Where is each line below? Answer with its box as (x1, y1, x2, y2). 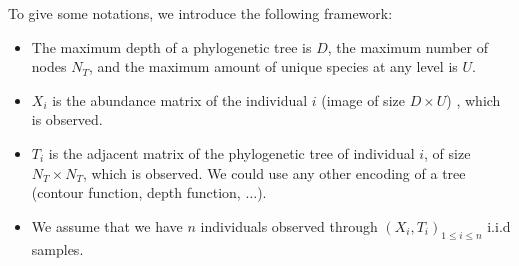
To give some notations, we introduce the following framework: (8, 3, 393, 23)
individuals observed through (200, 215, 378, 236)
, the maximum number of (327, 36, 489, 57)
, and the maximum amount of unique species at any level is (88, 56, 458, 77)
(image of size (321, 89, 405, 110)
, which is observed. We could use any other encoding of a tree (82, 162, 466, 183)
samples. (31, 238, 84, 259)
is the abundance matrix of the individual (52, 89, 308, 110)
